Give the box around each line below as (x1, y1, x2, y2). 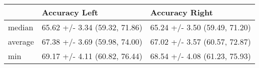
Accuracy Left (42, 6, 98, 18)
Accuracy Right (150, 6, 213, 18)
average (8, 36, 34, 47)
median (8, 21, 33, 33)
